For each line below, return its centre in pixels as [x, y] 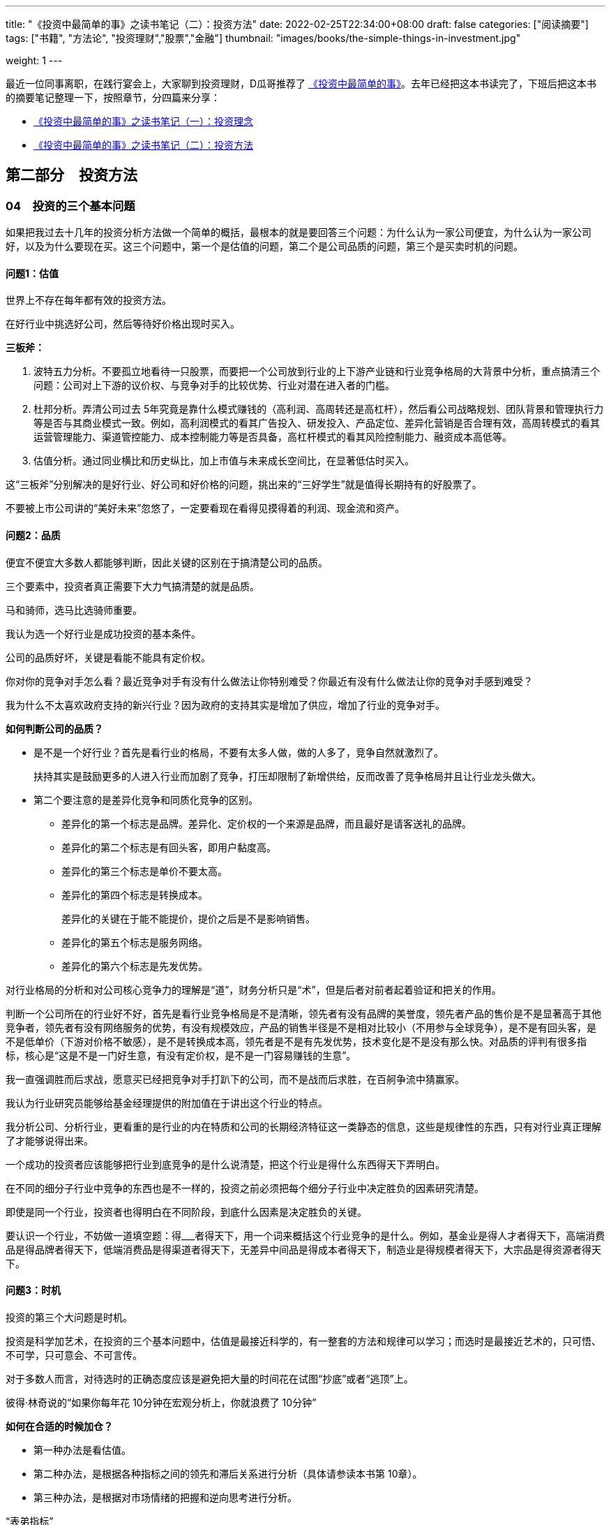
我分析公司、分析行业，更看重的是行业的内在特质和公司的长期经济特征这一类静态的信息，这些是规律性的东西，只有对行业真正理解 [303, 1126]
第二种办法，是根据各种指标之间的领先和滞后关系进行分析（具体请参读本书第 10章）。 [228, 1473]
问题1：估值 [32, 273]
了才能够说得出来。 [50, 1140]
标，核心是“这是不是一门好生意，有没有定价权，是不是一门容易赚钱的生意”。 [181, 1055]
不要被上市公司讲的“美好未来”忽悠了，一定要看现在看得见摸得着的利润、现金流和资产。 [205, 508]
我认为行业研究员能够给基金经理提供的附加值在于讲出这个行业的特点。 [167, 1103]
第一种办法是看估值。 [82, 1450]
